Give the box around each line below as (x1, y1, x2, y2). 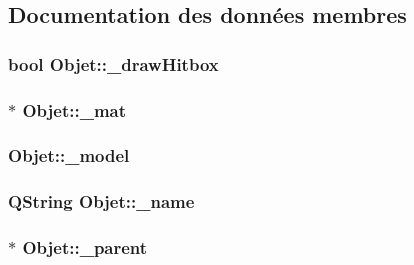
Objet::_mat (22, 97, 127, 122)
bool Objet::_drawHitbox (8, 51, 219, 76)
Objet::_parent (22, 235, 148, 260)
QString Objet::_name (8, 189, 195, 214)
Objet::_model (8, 143, 130, 168)
